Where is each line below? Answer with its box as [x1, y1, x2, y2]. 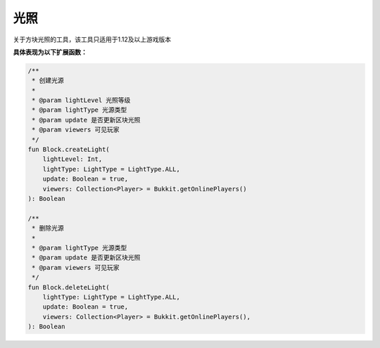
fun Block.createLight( [27, 146, 110, 154]
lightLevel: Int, [42, 155, 103, 163]
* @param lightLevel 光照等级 [32, 96, 131, 105]
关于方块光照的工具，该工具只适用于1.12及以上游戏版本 [13, 35, 172, 44]
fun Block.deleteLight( [27, 283, 110, 291]
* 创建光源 [32, 77, 64, 84]
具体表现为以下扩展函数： [13, 48, 87, 56]
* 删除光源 [32, 224, 64, 232]
